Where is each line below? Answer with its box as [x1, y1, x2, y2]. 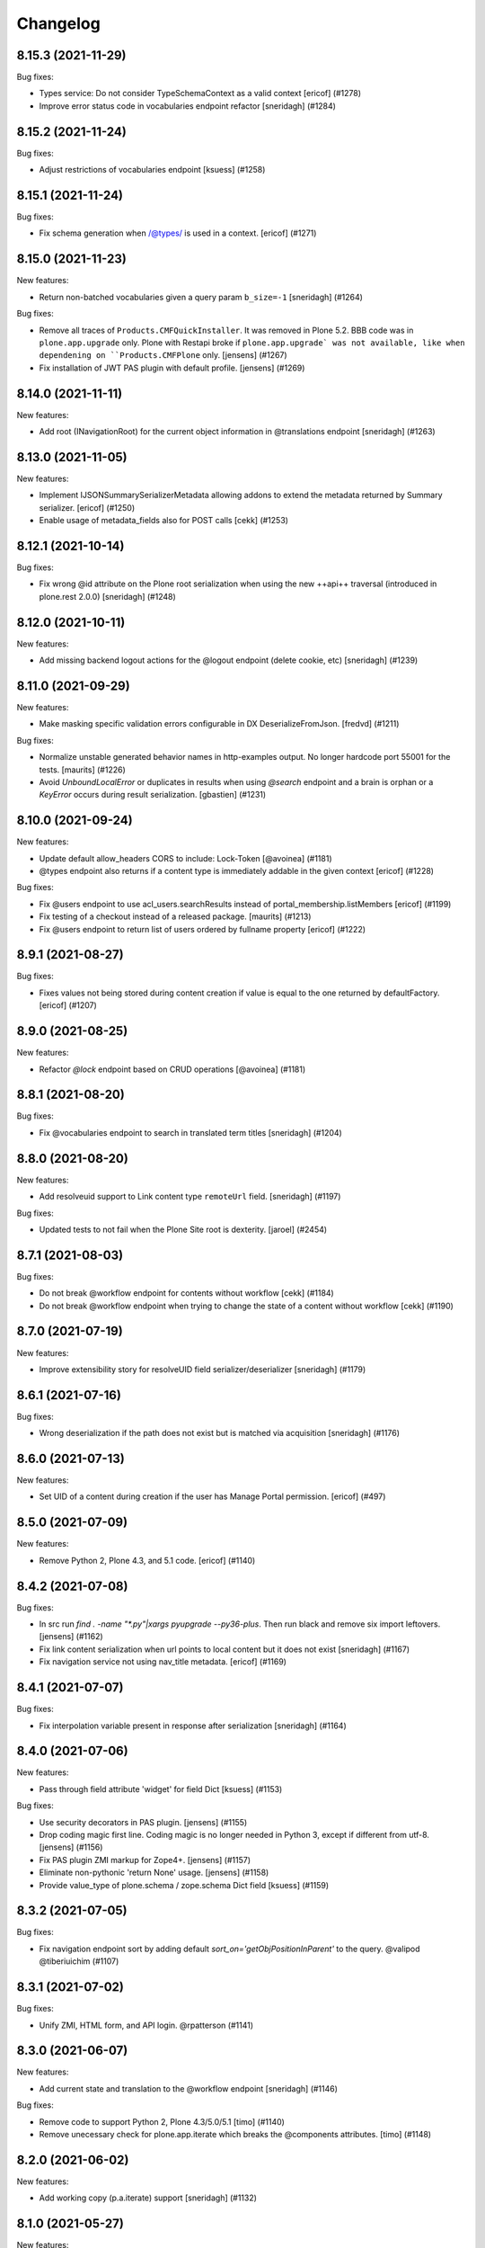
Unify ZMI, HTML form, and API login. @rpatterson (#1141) [39, 2020, 253, 2030]
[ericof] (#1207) [39, 1000, 98, 1011]
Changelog [16, 13, 101, 33]
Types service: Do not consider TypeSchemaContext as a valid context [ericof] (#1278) [39, 88, 362, 99]
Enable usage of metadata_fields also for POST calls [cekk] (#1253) [39, 515, 289, 526]
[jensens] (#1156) [39, 1842, 103, 1852]
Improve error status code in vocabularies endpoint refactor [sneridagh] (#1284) [39, 100, 337, 112]
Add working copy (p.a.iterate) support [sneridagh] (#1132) [39, 2192, 258, 2203]
